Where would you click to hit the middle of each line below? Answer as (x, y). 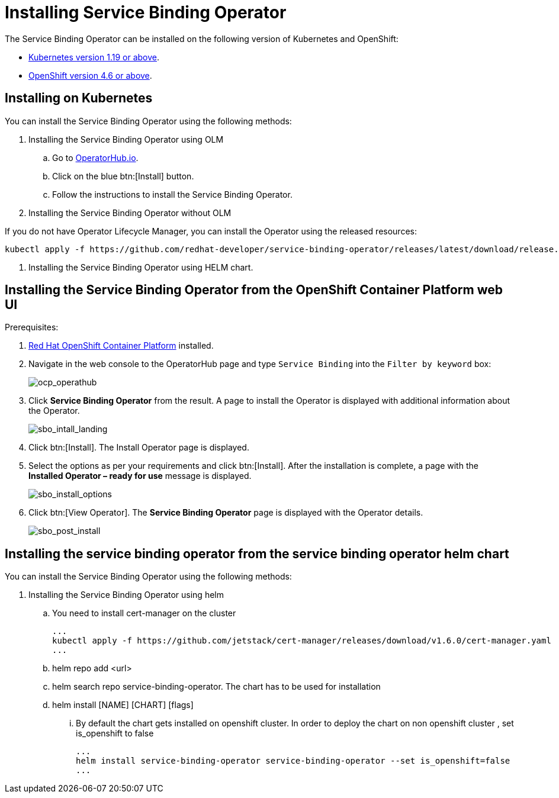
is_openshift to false (115, 733)
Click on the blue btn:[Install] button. (123, 176)
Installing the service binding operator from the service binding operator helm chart (257, 554)
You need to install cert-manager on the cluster (144, 613)
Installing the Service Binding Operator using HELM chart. (141, 267)
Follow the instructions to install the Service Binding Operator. (172, 194)
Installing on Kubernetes (79, 98)
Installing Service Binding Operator (146, 12)
